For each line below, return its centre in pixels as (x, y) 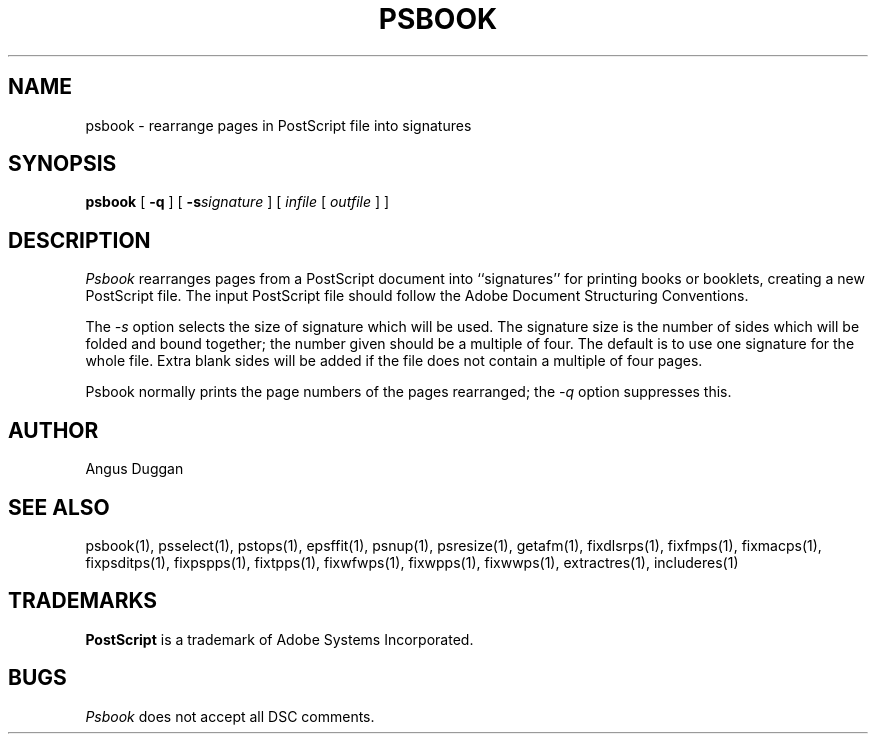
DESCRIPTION (79, 240)
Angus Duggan (134, 469)
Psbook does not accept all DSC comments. (230, 716)
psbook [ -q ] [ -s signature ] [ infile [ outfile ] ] (237, 202)
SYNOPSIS (62, 164)
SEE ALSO (59, 507)
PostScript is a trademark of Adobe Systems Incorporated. (279, 639)
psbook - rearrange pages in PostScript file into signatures (278, 125)
